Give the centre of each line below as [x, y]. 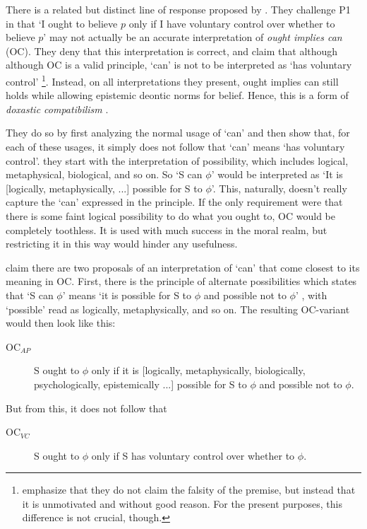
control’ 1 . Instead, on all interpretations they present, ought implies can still [172, 80]
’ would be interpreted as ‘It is [277, 174]
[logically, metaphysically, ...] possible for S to [104, 188]
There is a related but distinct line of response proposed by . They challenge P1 [178, 9]
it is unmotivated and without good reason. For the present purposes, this [182, 503]
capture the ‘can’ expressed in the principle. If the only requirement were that [174, 202]
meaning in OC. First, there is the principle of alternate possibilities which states [181, 281]
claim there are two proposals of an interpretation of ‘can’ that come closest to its [183, 267]
